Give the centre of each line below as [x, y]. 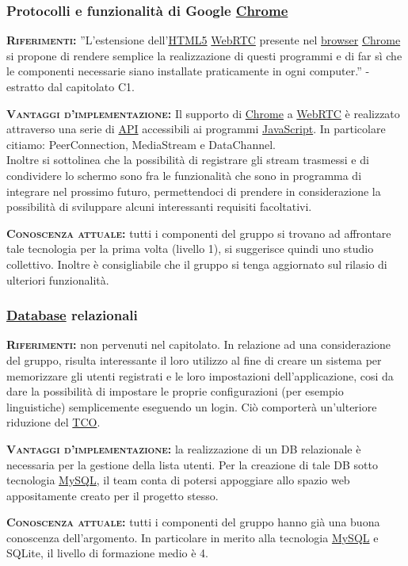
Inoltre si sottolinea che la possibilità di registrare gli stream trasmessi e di [188, 160]
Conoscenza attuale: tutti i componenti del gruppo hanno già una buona [193, 522]
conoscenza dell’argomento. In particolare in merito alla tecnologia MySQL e [193, 537]
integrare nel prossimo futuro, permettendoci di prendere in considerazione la [194, 191]
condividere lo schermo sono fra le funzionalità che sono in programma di [184, 175]
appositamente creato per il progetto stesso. [112, 495]
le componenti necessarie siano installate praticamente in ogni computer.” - [188, 71]
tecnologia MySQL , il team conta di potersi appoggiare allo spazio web [178, 480]
